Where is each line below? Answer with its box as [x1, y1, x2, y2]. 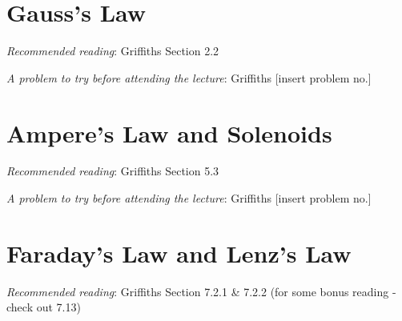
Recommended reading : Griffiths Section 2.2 [6, 42, 219, 59]
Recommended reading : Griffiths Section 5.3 [6, 163, 219, 179]
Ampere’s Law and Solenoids [6, 116, 332, 149]
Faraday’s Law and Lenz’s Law [6, 236, 352, 269]
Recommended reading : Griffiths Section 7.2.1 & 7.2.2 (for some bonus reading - [6, 283, 396, 299]
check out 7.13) [6, 299, 81, 315]
